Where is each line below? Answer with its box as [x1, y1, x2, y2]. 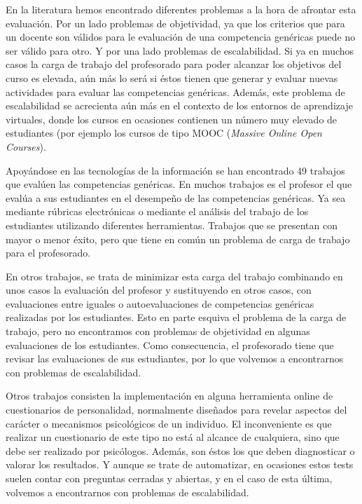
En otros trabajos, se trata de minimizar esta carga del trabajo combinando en [6, 268, 343, 283]
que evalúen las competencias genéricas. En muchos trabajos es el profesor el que [6, 177, 352, 191]
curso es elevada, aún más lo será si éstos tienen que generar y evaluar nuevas [6, 70, 338, 85]
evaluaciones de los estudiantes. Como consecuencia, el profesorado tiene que [6, 337, 334, 352]
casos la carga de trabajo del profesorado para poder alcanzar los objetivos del [6, 57, 342, 71]
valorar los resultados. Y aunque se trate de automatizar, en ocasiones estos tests [6, 457, 354, 472]
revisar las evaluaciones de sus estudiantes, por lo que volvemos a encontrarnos [6, 351, 344, 366]
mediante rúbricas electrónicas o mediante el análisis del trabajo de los [6, 204, 309, 219]
